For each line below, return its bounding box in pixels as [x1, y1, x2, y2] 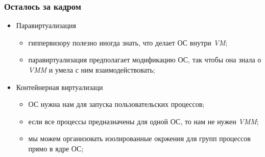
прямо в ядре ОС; [28, 143, 84, 153]
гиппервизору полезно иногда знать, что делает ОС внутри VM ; [28, 37, 228, 48]
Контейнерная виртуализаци [16, 81, 103, 92]
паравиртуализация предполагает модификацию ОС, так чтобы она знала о [28, 54, 261, 65]
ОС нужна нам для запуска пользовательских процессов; [28, 99, 205, 109]
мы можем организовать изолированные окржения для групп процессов [28, 133, 251, 144]
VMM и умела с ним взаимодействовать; [28, 64, 155, 75]
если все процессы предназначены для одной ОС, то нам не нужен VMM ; [28, 116, 259, 126]
